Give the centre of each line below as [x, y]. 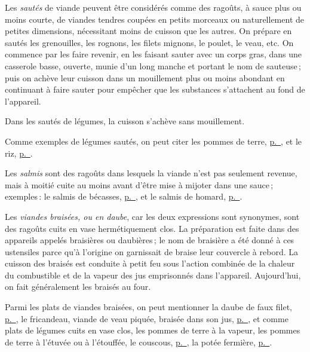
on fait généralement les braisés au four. [78, 287]
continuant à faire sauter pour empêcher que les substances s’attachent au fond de [155, 89]
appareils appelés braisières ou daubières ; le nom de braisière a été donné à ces [150, 240]
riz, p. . [19, 153]
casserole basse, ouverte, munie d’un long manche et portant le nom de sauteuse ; [153, 65]
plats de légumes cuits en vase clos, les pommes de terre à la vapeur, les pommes [153, 330]
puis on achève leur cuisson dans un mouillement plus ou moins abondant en [145, 77]
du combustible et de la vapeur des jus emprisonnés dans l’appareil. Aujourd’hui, [153, 275]
